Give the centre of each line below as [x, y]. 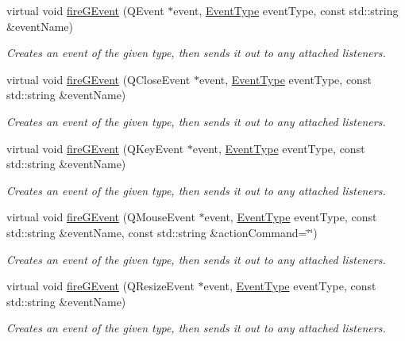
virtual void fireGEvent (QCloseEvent [98, 79]
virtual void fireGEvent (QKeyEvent [95, 148]
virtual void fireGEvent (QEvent [85, 10]
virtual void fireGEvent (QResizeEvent [100, 286]
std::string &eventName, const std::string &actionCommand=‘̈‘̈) [162, 232]
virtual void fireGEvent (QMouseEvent [101, 217]
